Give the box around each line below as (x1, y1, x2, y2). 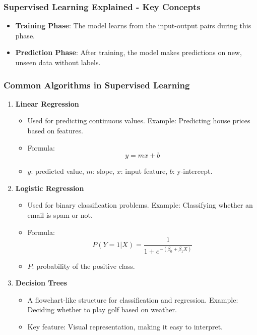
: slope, (92, 166, 115, 176)
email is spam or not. (27, 209, 93, 220)
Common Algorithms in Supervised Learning (4, 78, 190, 91)
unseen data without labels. (15, 57, 101, 67)
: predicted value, (31, 166, 84, 176)
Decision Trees (15, 277, 67, 288)
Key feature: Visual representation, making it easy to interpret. (27, 321, 223, 331)
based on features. (27, 125, 83, 135)
